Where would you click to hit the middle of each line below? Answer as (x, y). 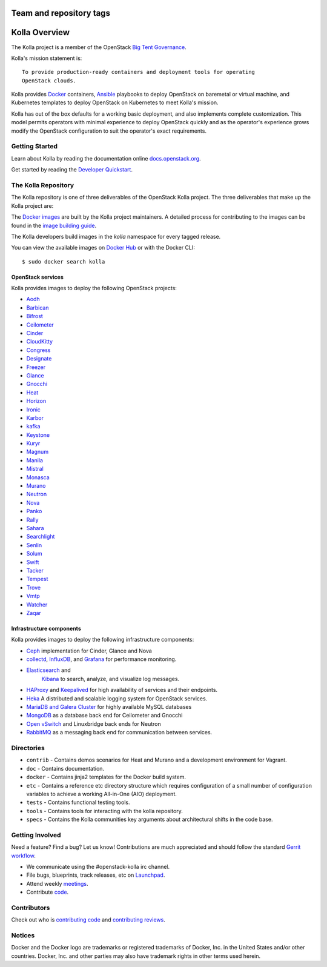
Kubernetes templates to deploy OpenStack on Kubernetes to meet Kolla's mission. (115, 102)
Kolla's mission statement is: (47, 58)
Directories (28, 748)
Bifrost (35, 316)
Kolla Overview (40, 32)
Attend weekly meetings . (57, 883)
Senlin (34, 545)
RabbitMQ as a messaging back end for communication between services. (119, 733)
